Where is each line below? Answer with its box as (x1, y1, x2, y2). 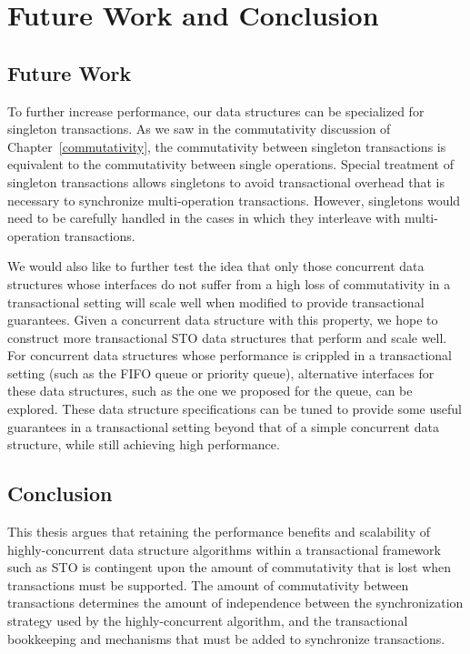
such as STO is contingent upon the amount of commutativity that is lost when (7, 558, 452, 577)
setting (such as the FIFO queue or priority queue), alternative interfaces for (7, 363, 435, 382)
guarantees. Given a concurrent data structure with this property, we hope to (7, 310, 438, 329)
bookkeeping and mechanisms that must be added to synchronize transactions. (7, 629, 445, 648)
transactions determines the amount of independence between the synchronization (7, 593, 464, 612)
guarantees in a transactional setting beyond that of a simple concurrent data (7, 417, 439, 436)
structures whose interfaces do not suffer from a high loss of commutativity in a (7, 274, 451, 293)
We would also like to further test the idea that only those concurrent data (7, 257, 425, 276)
